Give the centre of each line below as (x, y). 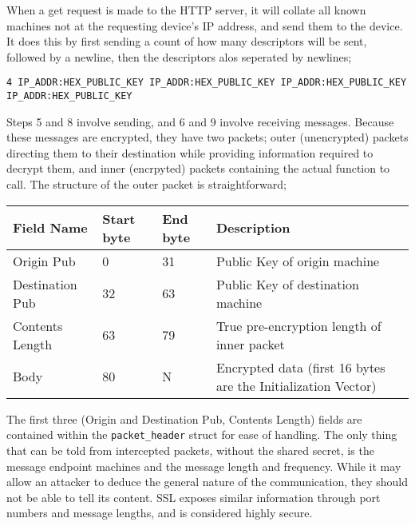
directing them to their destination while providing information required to (190, 152)
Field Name (50, 228)
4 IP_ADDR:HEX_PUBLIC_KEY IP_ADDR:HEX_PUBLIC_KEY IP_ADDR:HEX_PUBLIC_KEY (207, 83)
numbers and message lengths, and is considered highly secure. (160, 513)
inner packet (250, 344)
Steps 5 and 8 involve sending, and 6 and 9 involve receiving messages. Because (200, 121)
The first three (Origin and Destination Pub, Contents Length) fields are (184, 418)
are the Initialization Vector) (296, 385)
